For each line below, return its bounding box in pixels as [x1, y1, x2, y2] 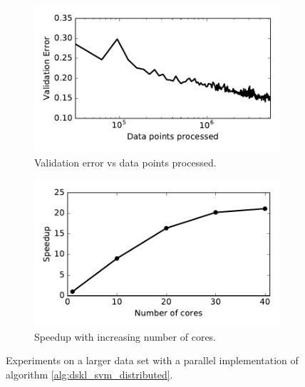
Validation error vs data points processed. [34, 154, 217, 169]
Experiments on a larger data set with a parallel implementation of [6, 353, 299, 368]
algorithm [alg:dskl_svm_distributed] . [6, 366, 173, 381]
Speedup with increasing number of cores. [34, 329, 217, 344]
